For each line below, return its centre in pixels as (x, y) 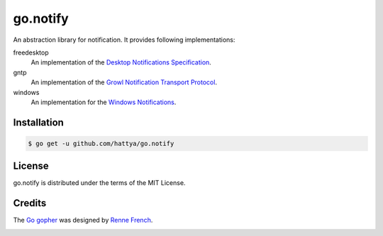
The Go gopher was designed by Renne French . (83, 220)
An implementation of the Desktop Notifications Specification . (121, 62)
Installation (38, 122)
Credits (30, 203)
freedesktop (31, 52)
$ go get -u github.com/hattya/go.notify (101, 143)
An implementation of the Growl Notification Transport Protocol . (124, 82)
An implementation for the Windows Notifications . (104, 102)
